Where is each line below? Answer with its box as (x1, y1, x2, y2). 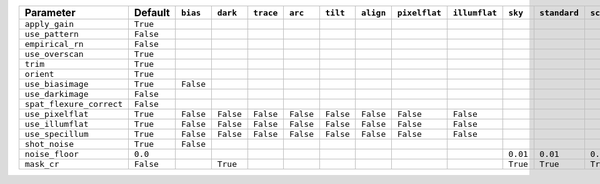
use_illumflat (24, 119, 89, 129)
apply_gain (24, 19, 75, 29)
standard (539, 7, 579, 18)
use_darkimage (24, 89, 89, 99)
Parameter (24, 6, 76, 19)
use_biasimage (24, 79, 89, 89)
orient (24, 69, 55, 79)
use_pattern (24, 29, 79, 39)
